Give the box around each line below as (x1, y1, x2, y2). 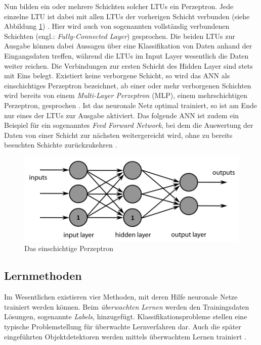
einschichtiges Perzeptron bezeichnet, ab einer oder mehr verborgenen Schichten (4, 80, 251, 90)
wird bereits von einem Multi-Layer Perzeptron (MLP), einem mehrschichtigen (4, 90, 247, 101)
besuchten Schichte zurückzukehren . (4, 139, 117, 150)
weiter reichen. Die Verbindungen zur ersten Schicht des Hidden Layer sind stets (4, 60, 253, 71)
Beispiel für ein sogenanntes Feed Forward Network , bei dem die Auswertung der (4, 120, 253, 130)
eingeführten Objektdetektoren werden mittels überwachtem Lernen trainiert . (4, 331, 246, 341)
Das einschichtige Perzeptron (24, 243, 113, 254)
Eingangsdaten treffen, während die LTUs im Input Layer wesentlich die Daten (4, 50, 249, 61)
